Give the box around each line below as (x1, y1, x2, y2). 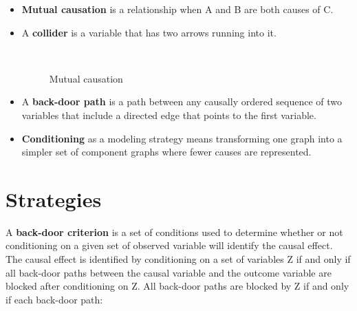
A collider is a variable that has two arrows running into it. (21, 25, 277, 39)
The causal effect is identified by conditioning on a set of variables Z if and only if (6, 252, 351, 266)
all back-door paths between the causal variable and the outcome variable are (6, 265, 332, 279)
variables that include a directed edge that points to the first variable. (21, 107, 316, 122)
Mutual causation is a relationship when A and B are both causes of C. (21, 2, 334, 16)
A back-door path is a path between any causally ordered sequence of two (21, 94, 343, 109)
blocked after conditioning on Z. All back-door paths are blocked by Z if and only (6, 279, 349, 293)
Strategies (6, 184, 102, 213)
